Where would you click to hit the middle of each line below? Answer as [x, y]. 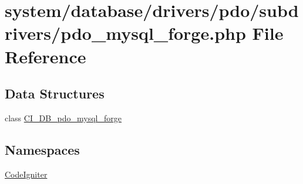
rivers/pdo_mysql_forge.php [125, 33]
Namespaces [42, 149]
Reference [46, 56]
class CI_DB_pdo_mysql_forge [63, 117]
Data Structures [55, 93]
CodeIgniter [26, 174]
